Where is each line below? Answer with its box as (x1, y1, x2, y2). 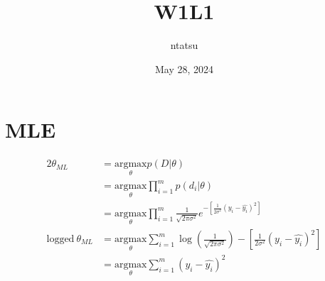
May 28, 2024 (154, 61, 214, 76)
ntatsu (170, 38, 198, 53)
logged (46, 234, 75, 245)
